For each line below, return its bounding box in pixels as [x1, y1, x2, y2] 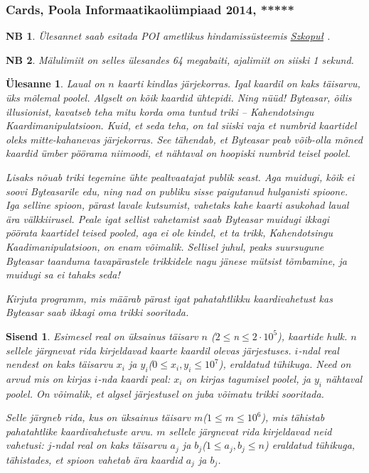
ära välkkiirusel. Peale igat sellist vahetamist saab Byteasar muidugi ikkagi [6, 211, 330, 226]
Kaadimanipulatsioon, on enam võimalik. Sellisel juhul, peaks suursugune [6, 239, 324, 254]
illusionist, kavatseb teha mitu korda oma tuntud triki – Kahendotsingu [6, 104, 314, 119]
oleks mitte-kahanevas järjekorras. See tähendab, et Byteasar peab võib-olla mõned [6, 131, 363, 146]
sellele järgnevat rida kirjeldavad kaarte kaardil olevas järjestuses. [6, 342, 292, 357]
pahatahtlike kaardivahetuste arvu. [6, 423, 154, 438]
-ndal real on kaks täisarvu [51, 437, 167, 452]
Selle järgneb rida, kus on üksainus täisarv [6, 410, 191, 425]
